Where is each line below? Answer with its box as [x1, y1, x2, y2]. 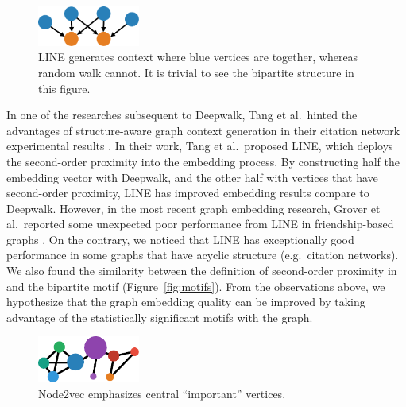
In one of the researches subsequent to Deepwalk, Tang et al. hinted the [6, 107, 358, 123]
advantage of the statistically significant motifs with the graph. [6, 308, 313, 325]
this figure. [38, 79, 91, 96]
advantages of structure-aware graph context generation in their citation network [6, 122, 400, 138]
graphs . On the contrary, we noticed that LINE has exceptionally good [6, 231, 354, 247]
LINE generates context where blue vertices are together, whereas [38, 48, 358, 65]
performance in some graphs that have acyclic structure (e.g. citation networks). [6, 246, 399, 263]
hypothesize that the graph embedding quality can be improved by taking [6, 293, 365, 310]
